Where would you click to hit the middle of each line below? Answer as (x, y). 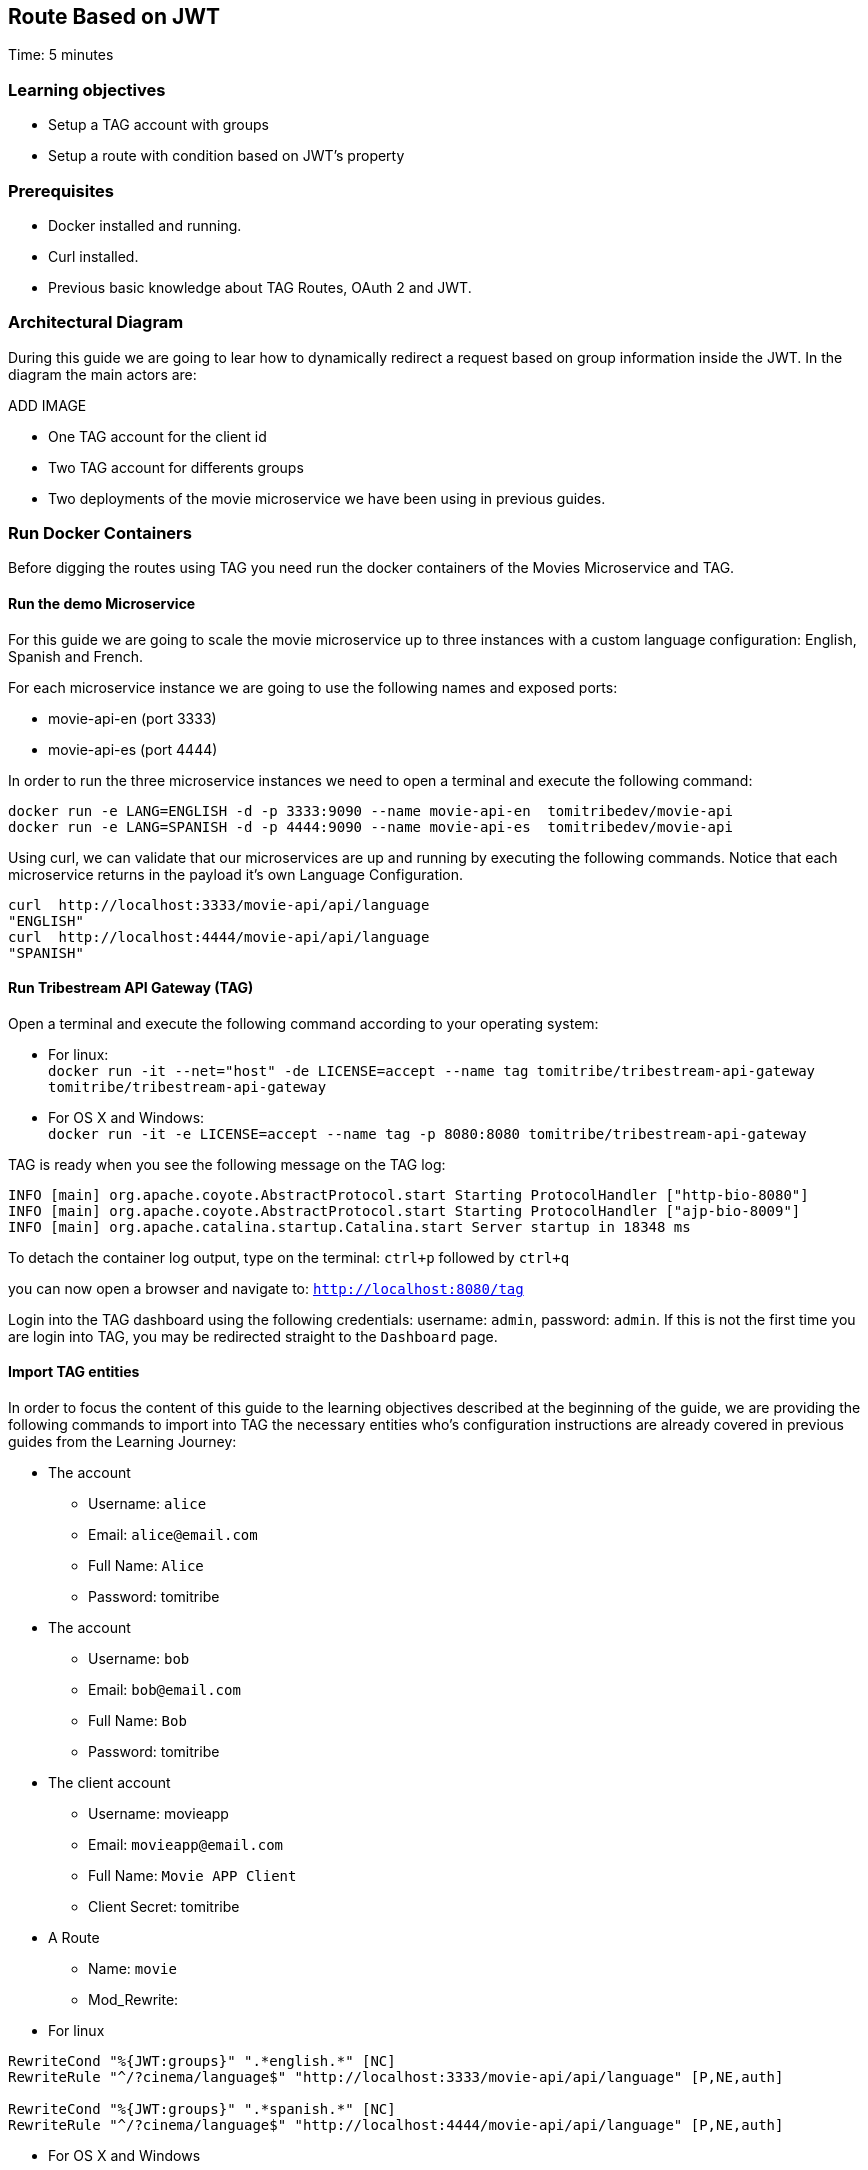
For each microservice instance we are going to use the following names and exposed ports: (313, 687)
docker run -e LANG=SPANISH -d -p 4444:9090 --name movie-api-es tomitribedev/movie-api (370, 826)
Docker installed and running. (145, 225)
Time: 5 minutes (61, 55)
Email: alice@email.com (173, 1535)
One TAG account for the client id (157, 436)
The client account (109, 1783)
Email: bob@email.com (164, 1690)
